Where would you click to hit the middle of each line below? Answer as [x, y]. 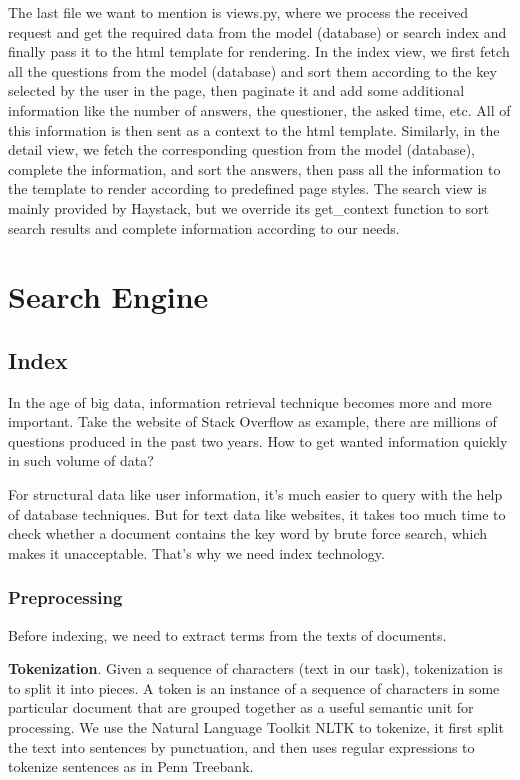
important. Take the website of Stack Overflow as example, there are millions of [252, 421]
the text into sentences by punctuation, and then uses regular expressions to [241, 746]
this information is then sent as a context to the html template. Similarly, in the [254, 129]
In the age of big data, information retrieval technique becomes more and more [250, 401]
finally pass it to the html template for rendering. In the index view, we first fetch [259, 51]
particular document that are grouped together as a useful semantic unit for [241, 707]
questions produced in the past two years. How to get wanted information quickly [258, 440]
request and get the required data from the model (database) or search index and [257, 31]
